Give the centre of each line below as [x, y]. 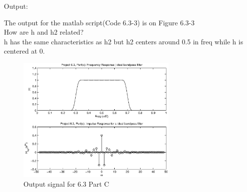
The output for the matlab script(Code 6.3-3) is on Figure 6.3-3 [99, 22]
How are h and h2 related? [44, 32]
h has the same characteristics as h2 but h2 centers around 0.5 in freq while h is [123, 41]
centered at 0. [24, 51]
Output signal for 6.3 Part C [66, 184]
